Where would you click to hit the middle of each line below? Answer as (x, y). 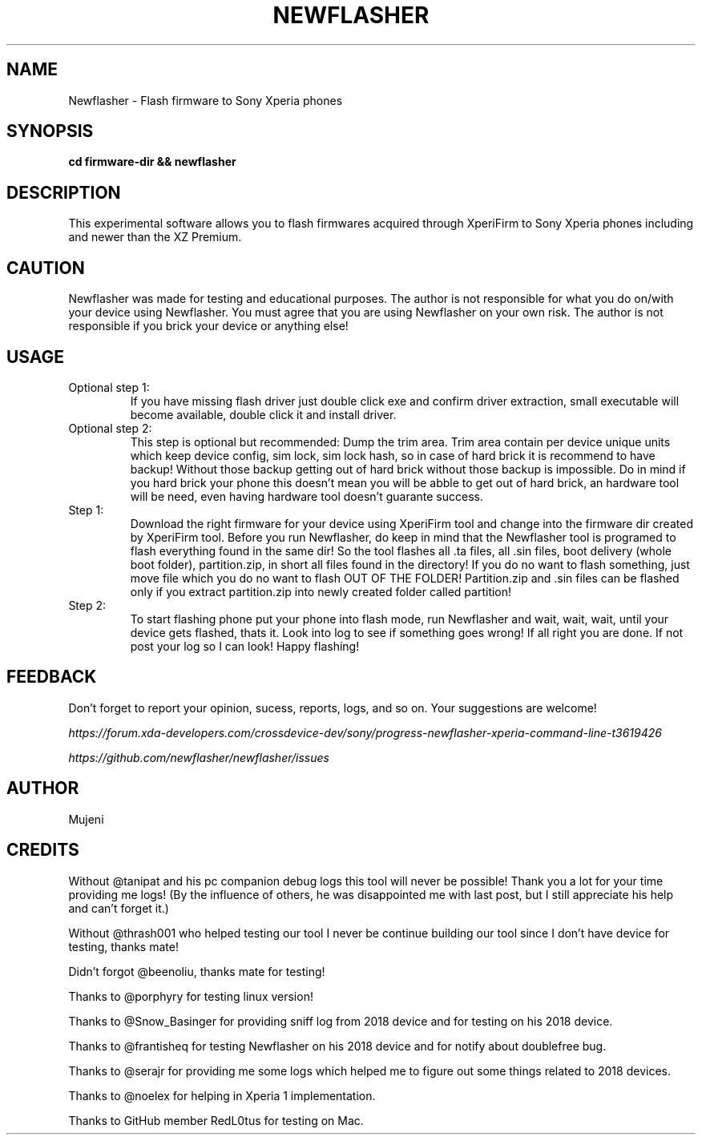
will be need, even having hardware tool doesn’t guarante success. (307, 496)
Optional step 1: (109, 387)
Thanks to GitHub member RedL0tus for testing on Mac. (216, 1120)
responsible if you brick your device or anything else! (208, 326)
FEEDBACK (52, 677)
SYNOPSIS (50, 131)
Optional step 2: (110, 428)
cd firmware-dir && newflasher (152, 162)
